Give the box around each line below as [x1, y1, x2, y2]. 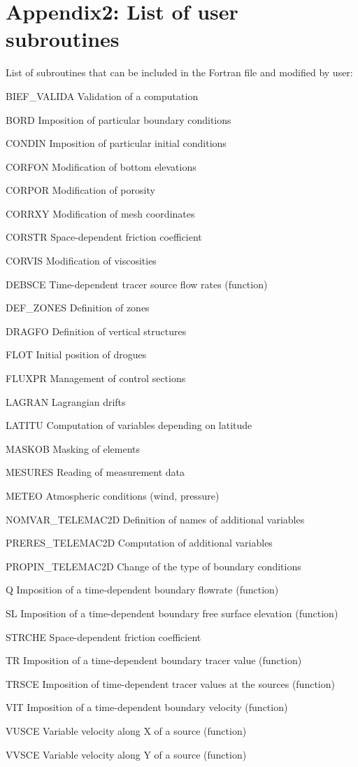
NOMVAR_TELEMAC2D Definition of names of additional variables [6, 512, 305, 526]
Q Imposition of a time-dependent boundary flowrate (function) [6, 582, 279, 597]
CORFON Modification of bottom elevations [6, 159, 196, 174]
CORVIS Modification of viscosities [6, 253, 157, 268]
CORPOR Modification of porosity [6, 183, 155, 197]
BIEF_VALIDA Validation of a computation [6, 88, 199, 103]
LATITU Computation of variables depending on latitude [6, 418, 252, 432]
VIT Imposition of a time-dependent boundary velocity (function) [6, 700, 288, 715]
